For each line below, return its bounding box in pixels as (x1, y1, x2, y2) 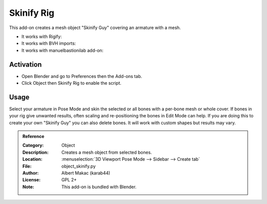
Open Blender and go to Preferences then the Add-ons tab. (21, 73, 142, 79)
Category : (22, 142, 44, 148)
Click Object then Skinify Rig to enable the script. (21, 80, 122, 86)
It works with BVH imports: (21, 40, 76, 46)
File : (22, 163, 32, 169)
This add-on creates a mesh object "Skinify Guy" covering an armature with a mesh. (9, 25, 181, 31)
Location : (22, 156, 43, 162)
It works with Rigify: (21, 34, 62, 39)
